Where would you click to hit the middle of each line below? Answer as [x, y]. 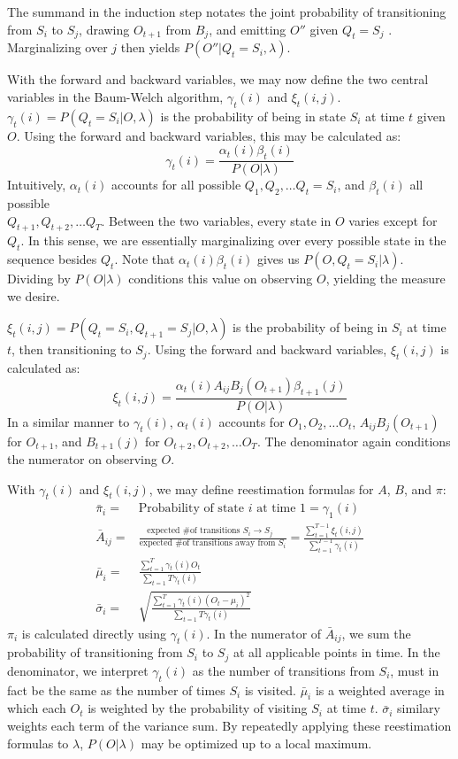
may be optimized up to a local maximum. [256, 743]
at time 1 [282, 509]
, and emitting [248, 29]
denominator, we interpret [78, 670]
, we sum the [376, 633]
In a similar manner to [69, 421]
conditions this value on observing [221, 279]
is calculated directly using [94, 633]
